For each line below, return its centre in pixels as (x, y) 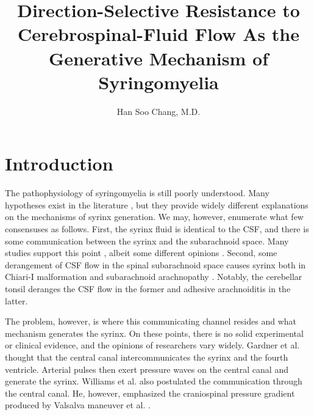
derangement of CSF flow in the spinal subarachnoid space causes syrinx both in (155, 264)
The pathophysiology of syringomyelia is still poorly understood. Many (137, 193)
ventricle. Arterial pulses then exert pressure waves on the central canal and (147, 369)
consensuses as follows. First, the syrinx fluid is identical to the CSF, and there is (157, 229)
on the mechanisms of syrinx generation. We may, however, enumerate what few (154, 217)
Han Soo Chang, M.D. (159, 111)
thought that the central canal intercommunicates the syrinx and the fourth (147, 357)
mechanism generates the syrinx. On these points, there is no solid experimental (154, 333)
